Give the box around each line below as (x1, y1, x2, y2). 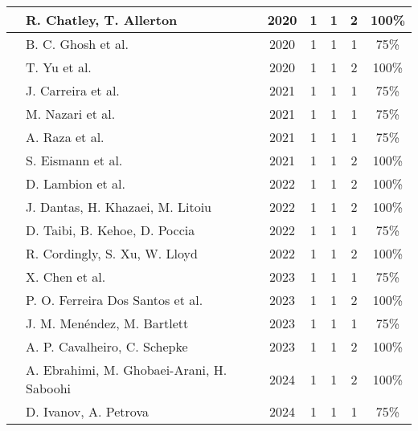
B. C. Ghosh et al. (26, 35, 129, 53)
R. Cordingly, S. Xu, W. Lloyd (26, 244, 198, 262)
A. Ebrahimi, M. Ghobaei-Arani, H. (26, 360, 227, 379)
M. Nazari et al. (26, 104, 116, 123)
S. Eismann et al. (26, 151, 123, 169)
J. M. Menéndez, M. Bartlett (26, 314, 189, 332)
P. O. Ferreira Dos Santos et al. (26, 291, 203, 309)
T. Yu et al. (26, 58, 92, 76)
